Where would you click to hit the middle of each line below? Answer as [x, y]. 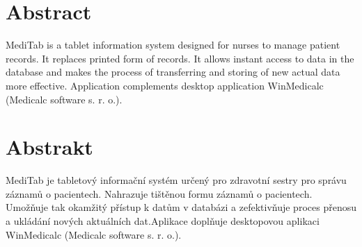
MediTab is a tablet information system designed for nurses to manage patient [173, 45]
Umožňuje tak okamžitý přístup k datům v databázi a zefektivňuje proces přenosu [181, 207]
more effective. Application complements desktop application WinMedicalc [165, 85]
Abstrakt [49, 147]
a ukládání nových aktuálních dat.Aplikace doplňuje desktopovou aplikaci [163, 221]
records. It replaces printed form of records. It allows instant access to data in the [180, 58]
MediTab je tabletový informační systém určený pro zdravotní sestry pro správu [176, 180]
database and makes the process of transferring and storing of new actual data [173, 72]
